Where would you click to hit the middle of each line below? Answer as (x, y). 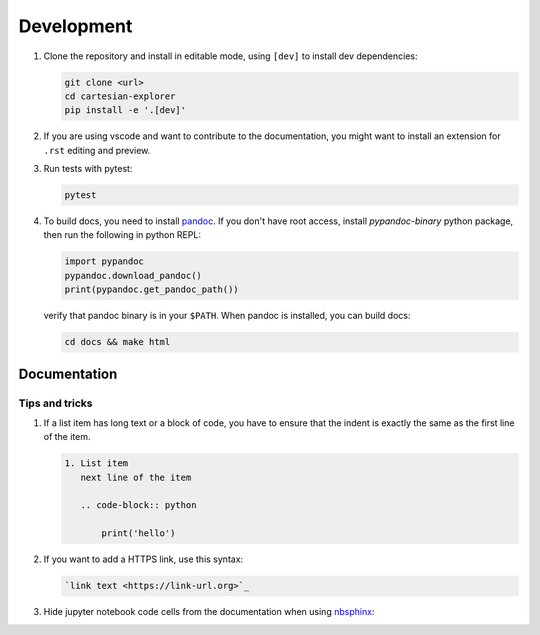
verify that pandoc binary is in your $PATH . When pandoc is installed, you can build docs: (227, 316)
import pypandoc (104, 261)
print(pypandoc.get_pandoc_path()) (151, 289)
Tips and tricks (56, 403)
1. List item (96, 463)
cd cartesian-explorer (120, 96)
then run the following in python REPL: (122, 235)
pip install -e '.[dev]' (125, 110)
